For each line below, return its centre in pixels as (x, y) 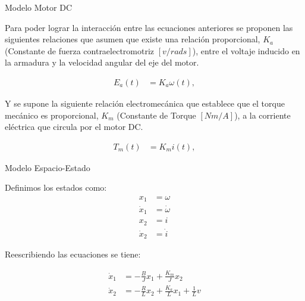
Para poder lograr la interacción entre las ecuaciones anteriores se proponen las (149, 27)
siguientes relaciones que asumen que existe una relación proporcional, (133, 39)
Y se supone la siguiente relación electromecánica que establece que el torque (145, 103)
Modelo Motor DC (39, 7)
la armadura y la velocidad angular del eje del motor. (102, 62)
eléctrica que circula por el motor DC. (74, 127)
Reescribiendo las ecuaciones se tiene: (73, 254)
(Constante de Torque (156, 115)
